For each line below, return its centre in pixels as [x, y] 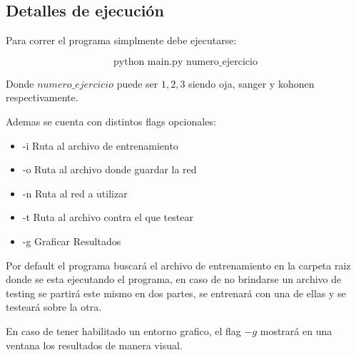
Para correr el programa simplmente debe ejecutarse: [121, 40]
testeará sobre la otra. [54, 307]
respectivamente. [42, 97]
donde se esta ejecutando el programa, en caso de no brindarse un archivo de [174, 279]
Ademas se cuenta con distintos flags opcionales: [111, 121]
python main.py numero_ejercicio [185, 62]
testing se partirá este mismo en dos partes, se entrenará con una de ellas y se [176, 293]
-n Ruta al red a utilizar [75, 193]
